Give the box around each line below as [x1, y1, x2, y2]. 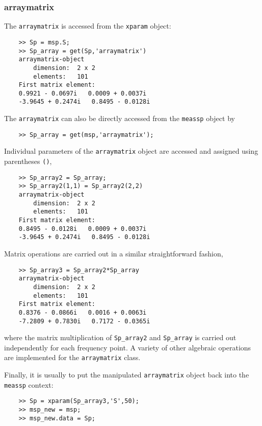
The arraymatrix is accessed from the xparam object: [4, 20, 171, 31]
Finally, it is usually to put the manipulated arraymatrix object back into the [4, 369, 249, 380]
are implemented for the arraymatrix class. [4, 352, 141, 363]
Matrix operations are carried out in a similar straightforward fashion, [4, 248, 223, 258]
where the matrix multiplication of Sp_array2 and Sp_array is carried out [4, 332, 237, 343]
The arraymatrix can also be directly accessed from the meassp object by [4, 113, 235, 124]
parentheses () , [4, 156, 52, 167]
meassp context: [4, 379, 54, 390]
